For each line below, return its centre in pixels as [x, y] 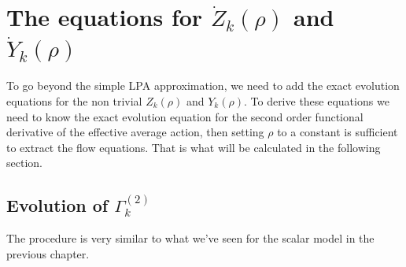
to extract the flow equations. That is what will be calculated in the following [194, 147]
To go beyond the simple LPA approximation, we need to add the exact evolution [203, 85]
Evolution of [57, 205]
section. [24, 163]
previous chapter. [48, 253]
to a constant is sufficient [338, 132]
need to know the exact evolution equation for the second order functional [185, 116]
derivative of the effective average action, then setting [135, 132]
